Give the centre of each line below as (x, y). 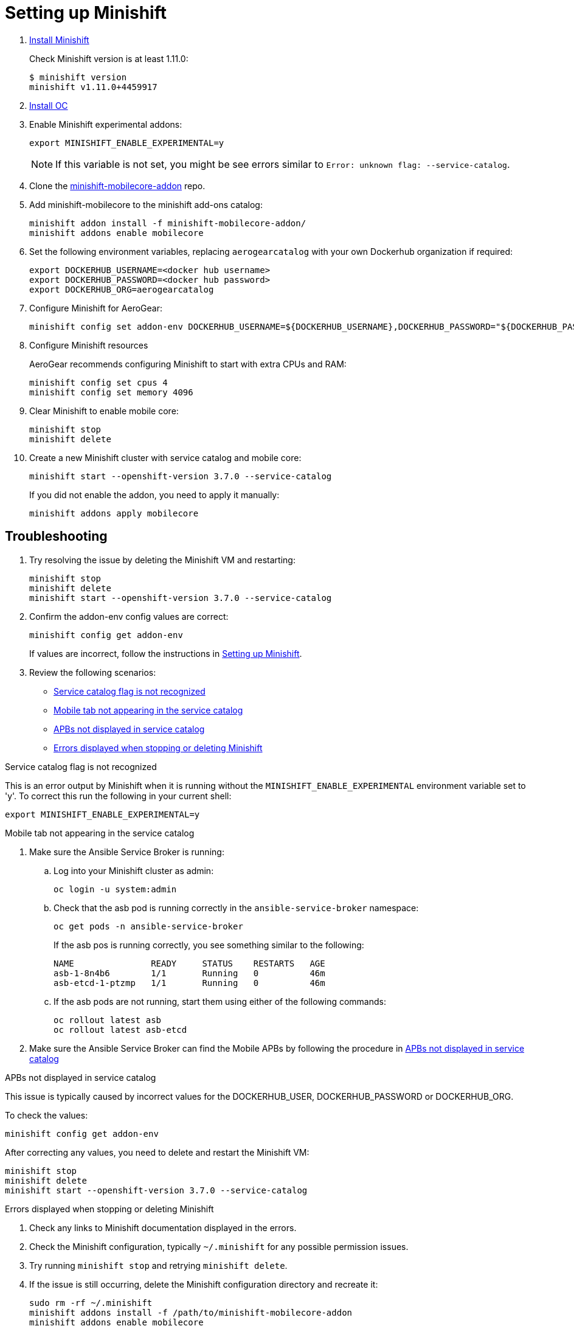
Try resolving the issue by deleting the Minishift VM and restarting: (162, 560)
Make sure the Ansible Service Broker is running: (127, 852)
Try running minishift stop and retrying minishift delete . (158, 1265)
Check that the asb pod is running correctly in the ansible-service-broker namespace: (236, 908)
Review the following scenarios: (93, 672)
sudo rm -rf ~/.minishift (91, 1303)
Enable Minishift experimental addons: (106, 124)
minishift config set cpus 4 (99, 382)
